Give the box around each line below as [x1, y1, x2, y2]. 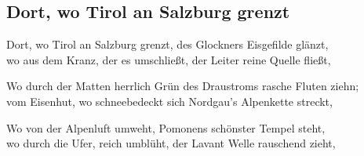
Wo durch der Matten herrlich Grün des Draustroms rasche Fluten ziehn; [6, 78, 359, 94]
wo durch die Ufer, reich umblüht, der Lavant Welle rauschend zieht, [6, 135, 336, 151]
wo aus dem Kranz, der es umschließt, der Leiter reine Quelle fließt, [6, 51, 331, 67]
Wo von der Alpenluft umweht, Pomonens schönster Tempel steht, [6, 119, 326, 136]
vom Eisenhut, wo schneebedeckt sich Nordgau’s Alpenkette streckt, [6, 93, 333, 109]
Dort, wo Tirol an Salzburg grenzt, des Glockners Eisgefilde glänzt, [6, 36, 329, 53]
